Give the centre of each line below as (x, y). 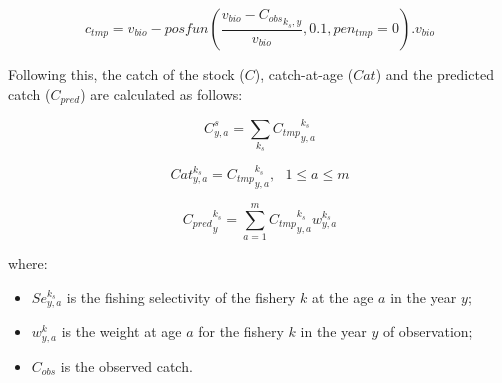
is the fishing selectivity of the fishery (181, 296)
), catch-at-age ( (304, 74)
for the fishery (241, 331)
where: (28, 263)
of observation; (427, 331)
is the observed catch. (126, 365)
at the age (343, 296)
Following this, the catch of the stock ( (126, 74)
